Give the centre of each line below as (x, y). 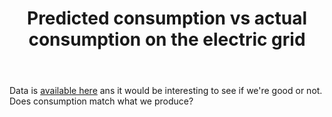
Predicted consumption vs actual (167, 18)
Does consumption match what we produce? (101, 101)
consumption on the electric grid (167, 39)
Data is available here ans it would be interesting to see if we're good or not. (166, 91)
